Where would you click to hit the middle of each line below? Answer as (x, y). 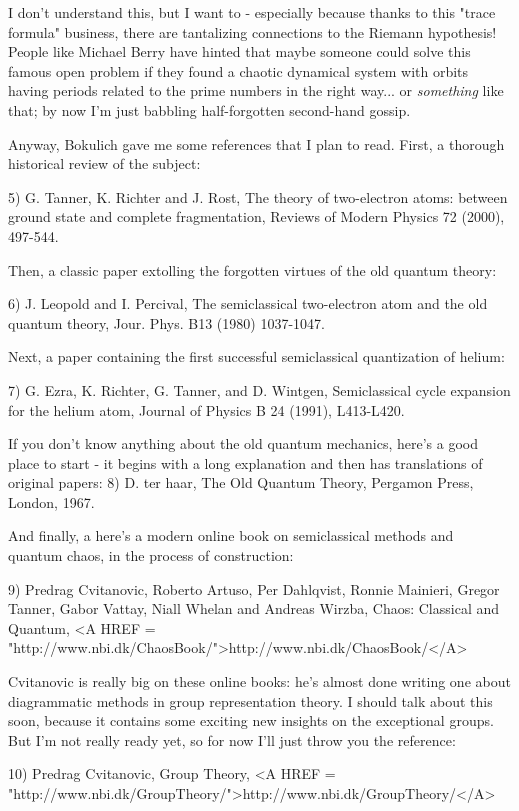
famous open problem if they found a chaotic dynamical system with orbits (238, 70)
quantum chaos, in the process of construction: (151, 555)
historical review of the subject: (104, 163)
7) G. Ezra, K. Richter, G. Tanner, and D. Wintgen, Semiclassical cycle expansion (259, 389)
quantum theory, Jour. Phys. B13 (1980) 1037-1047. (166, 322)
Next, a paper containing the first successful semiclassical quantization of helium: (256, 356)
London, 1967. (51, 501)
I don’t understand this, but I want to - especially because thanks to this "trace (252, 12)
